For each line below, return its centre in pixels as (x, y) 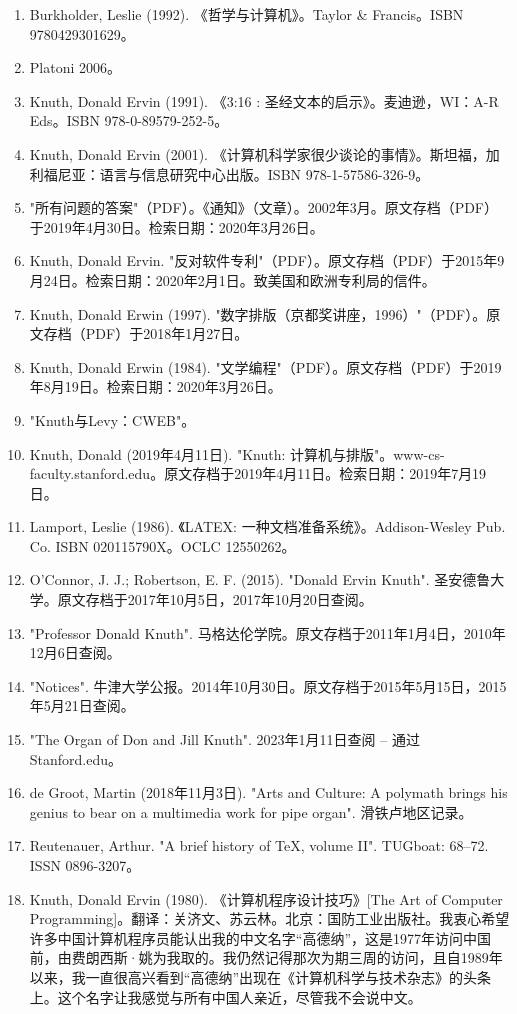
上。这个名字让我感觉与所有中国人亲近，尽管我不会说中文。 (225, 996)
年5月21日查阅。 (82, 705)
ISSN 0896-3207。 (85, 865)
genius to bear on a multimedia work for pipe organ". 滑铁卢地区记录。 (251, 811)
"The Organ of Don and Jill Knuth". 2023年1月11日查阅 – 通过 (224, 739)
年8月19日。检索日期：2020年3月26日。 (155, 386)
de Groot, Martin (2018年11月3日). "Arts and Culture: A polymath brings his (268, 792)
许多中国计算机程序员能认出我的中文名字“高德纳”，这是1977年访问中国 (260, 937)
